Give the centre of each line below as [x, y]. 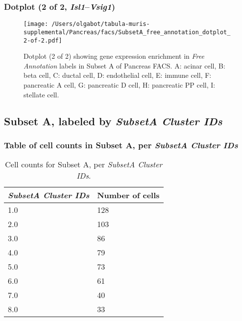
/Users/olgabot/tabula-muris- [101, 24]
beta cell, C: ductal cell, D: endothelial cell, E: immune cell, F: [118, 75]
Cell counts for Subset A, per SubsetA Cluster [84, 164]
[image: [36, 24]
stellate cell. [41, 94]
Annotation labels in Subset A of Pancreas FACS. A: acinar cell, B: [124, 65]
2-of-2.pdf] [43, 40]
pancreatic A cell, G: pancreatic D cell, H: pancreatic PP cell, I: [120, 84]
